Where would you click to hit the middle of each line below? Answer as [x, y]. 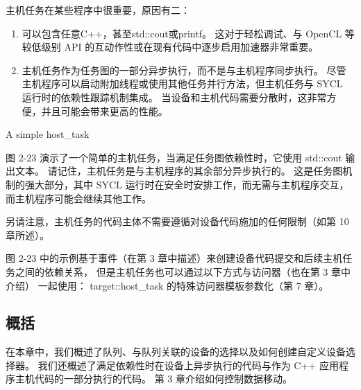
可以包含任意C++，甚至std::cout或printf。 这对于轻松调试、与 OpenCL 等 [188, 33]
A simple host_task [48, 134]
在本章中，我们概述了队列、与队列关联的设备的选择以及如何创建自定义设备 [176, 352]
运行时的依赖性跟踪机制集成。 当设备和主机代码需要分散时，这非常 [174, 97]
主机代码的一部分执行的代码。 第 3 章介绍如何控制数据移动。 [153, 379]
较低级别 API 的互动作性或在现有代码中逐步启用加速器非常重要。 [170, 47]
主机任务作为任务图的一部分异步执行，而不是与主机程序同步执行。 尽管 [184, 70]
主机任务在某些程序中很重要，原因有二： [98, 10]
